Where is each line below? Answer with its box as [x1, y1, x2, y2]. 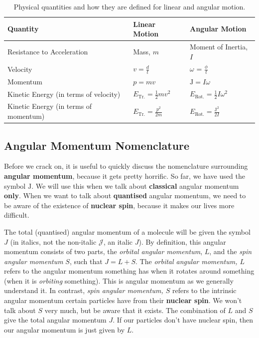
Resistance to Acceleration [7, 46, 88, 56]
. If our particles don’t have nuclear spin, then [113, 315, 254, 325]
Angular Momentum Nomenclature [4, 137, 190, 153]
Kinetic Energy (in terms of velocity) [7, 88, 121, 99]
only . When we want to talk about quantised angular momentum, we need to [4, 190, 246, 201]
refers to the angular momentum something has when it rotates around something [4, 266, 255, 276]
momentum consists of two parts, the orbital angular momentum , [4, 246, 203, 257]
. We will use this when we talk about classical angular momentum [31, 180, 239, 191]
